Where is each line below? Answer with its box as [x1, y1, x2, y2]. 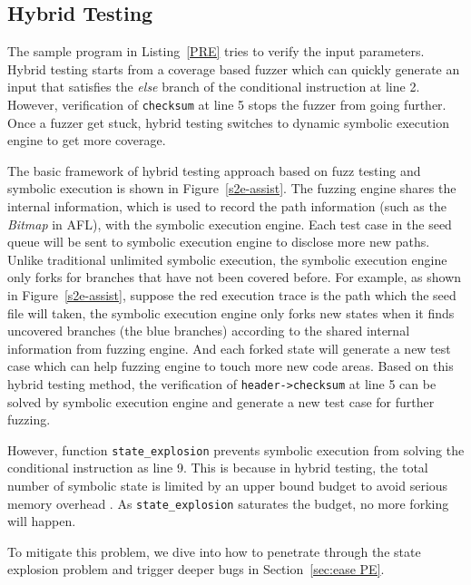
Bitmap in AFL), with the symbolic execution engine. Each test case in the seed [7, 214, 452, 233]
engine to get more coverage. [7, 131, 166, 150]
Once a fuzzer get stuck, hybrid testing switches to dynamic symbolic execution [7, 112, 449, 132]
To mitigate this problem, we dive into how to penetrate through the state [7, 541, 421, 561]
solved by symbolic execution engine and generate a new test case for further [7, 392, 435, 411]
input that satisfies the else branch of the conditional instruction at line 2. [7, 77, 420, 96]
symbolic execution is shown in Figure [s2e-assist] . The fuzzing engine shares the [7, 179, 456, 198]
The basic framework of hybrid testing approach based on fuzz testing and [7, 161, 421, 180]
